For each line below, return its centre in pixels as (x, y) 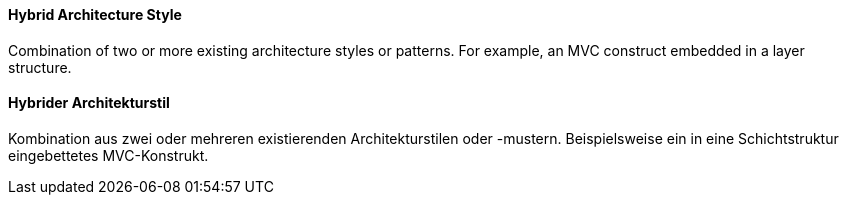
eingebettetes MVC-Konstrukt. (108, 155)
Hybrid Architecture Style (95, 14)
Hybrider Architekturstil (89, 103)
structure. (40, 67)
